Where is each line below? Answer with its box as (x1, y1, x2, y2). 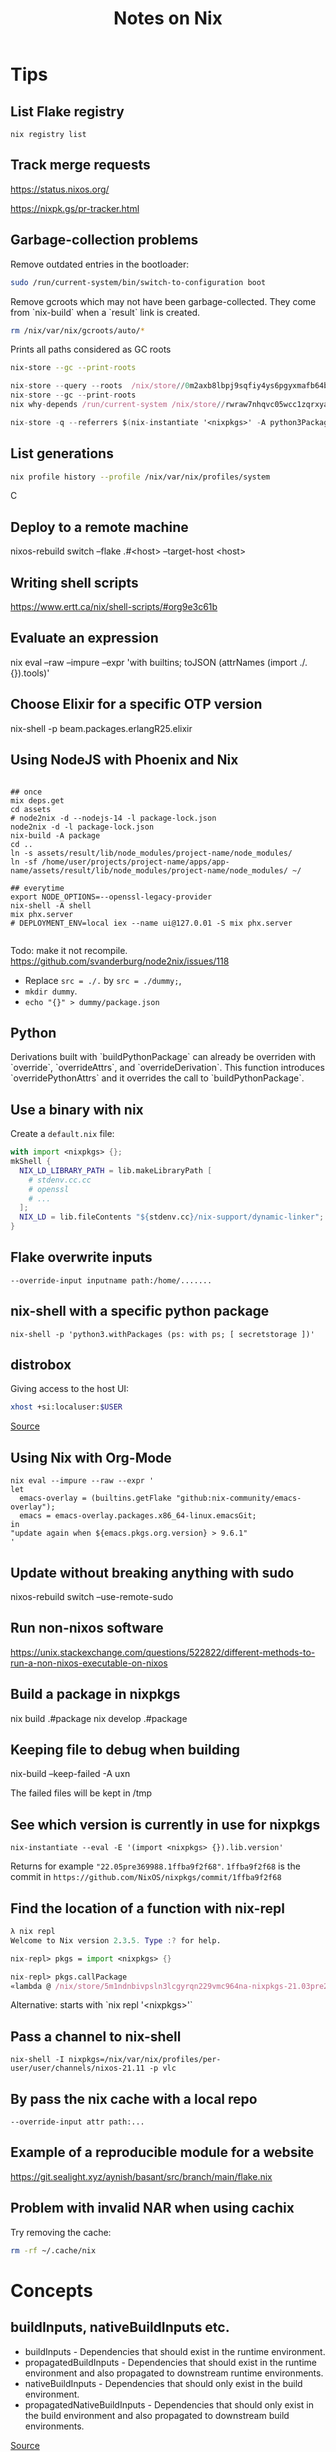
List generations (10, 445, 114, 462)
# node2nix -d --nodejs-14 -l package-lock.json (10, 813, 217, 823)
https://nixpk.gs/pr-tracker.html (10, 202, 140, 214)
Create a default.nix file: (10, 1128, 115, 1140)
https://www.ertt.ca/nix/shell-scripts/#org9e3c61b (10, 601, 218, 613)
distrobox (10, 1357, 72, 1374)
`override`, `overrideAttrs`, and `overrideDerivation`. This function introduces (10, 1062, 325, 1074)
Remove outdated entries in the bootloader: (10, 258, 190, 270)
